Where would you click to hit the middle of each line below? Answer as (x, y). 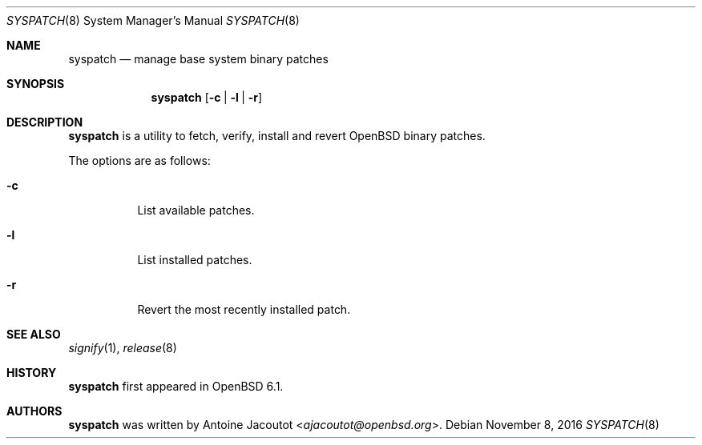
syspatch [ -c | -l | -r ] (207, 97)
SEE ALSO (34, 334)
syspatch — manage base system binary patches (198, 59)
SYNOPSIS (36, 84)
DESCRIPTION (45, 122)
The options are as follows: (139, 160)
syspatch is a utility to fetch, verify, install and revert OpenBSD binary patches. (277, 136)
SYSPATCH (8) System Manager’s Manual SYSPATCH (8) (153, 20)
